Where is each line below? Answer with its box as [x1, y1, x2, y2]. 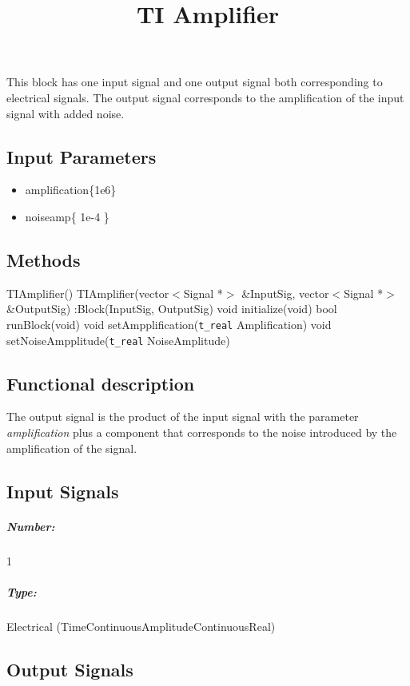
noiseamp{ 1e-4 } [25, 208, 109, 224]
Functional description [6, 371, 195, 395]
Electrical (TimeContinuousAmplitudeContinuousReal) [6, 617, 276, 634]
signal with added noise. [6, 105, 125, 121]
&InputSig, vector [241, 284, 329, 301]
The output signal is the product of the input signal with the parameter [6, 408, 359, 425]
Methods [6, 247, 81, 272]
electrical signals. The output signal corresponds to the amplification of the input [6, 89, 404, 105]
